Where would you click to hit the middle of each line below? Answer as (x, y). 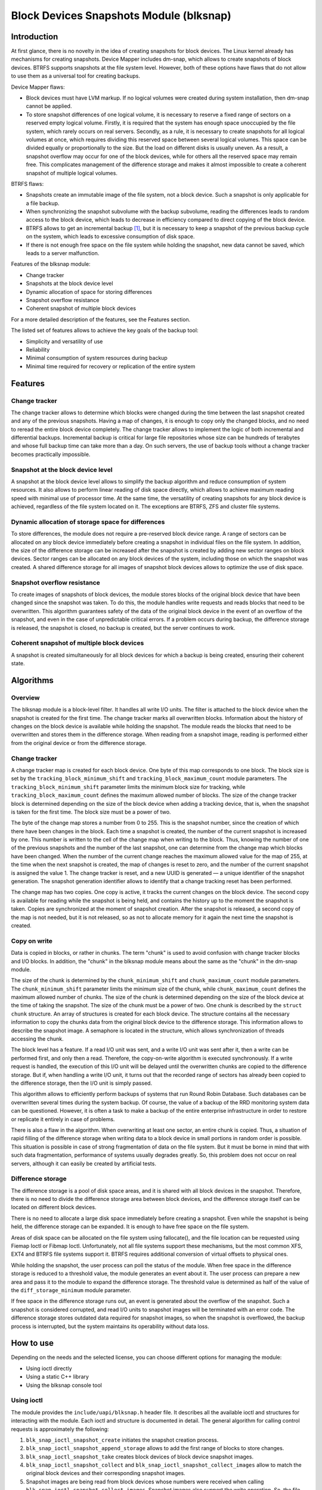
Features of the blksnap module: (51, 264)
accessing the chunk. (37, 1039)
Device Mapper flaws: (38, 87)
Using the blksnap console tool (64, 1385)
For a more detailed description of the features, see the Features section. (101, 319)
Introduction (35, 37)
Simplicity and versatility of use (64, 341)
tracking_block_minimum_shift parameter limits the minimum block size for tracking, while (128, 787)
